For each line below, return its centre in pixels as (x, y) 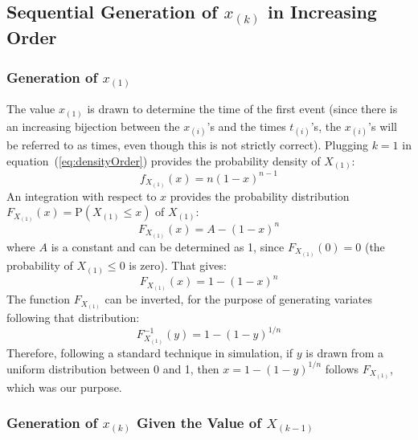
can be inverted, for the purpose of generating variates (238, 299)
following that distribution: (73, 318)
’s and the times (246, 126)
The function (38, 299)
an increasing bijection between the (93, 126)
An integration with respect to (82, 196)
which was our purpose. (64, 387)
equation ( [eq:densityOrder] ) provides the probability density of (164, 160)
